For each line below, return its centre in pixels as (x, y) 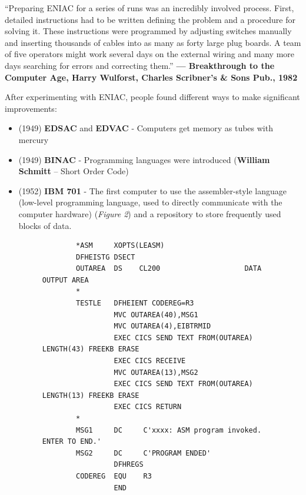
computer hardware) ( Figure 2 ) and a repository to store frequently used (150, 213)
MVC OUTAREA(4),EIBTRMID (162, 326)
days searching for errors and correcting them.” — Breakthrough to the (140, 65)
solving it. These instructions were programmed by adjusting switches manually (148, 31)
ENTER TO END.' (72, 442)
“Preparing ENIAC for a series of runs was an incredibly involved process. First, (149, 8)
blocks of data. (45, 225)
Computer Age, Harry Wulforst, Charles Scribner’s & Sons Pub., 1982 (151, 77)
